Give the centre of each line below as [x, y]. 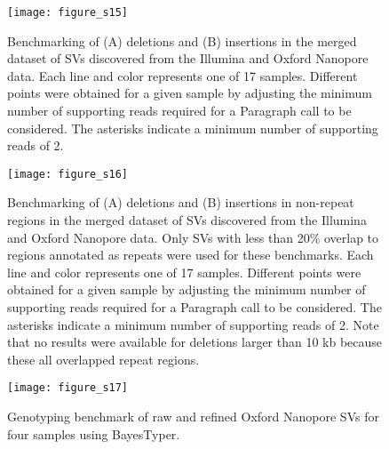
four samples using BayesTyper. [94, 433]
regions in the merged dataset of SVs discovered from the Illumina [187, 220]
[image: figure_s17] [68, 388]
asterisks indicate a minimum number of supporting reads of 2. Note [193, 324]
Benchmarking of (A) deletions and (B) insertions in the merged [182, 40]
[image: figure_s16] [68, 174]
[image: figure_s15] [68, 12]
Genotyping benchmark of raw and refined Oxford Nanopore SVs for [193, 417]
